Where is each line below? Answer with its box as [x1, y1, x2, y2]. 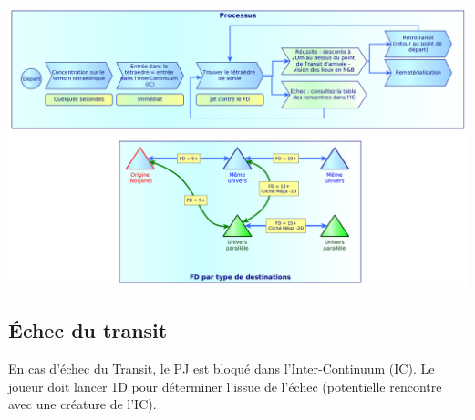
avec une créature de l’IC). [8, 394, 157, 414]
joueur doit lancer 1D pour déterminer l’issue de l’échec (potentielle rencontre [8, 376, 442, 395]
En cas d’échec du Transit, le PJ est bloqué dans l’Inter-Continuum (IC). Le [8, 358, 435, 377]
